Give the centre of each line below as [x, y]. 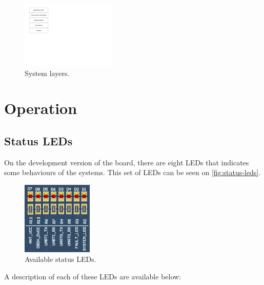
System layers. [47, 73]
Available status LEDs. [60, 259]
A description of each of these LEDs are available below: [93, 276]
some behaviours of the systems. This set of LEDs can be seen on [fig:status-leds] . [133, 172]
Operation [41, 108]
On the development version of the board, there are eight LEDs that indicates [127, 162]
